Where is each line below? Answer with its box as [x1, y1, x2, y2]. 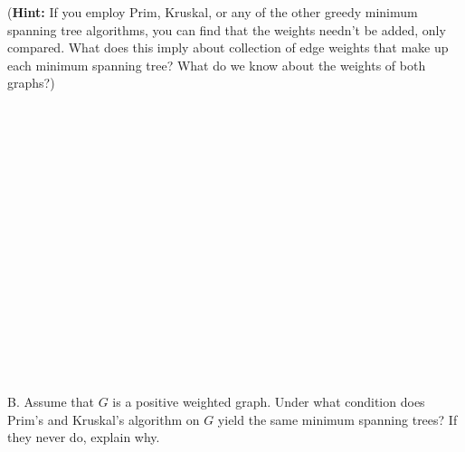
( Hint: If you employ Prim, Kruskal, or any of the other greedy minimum [7, 3, 418, 21]
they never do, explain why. [7, 428, 160, 447]
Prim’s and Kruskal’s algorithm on [7, 410, 200, 428]
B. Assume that [7, 392, 94, 411]
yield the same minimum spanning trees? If [217, 410, 458, 428]
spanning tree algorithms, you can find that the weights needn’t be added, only [7, 20, 446, 39]
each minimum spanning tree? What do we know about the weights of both [7, 55, 426, 74]
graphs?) [7, 73, 55, 92]
